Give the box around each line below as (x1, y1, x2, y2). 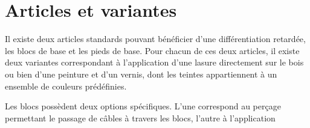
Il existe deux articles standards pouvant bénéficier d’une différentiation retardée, (5, 32, 306, 45)
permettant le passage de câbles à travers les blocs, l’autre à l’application (5, 111, 276, 124)
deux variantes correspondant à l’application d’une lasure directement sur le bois (5, 56, 304, 69)
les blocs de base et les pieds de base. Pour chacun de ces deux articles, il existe (5, 44, 300, 56)
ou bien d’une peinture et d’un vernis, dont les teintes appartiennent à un (5, 67, 277, 80)
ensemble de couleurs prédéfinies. (5, 79, 127, 92)
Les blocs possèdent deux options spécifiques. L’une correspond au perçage (5, 100, 281, 112)
